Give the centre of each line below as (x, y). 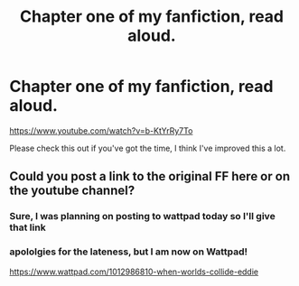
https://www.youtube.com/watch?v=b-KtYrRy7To (101, 130)
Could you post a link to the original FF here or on (150, 176)
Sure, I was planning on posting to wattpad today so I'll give (142, 217)
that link (28, 227)
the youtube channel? (72, 191)
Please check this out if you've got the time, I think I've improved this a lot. (148, 148)
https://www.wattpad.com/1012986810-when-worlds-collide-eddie (134, 272)
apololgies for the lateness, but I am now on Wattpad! (129, 252)
